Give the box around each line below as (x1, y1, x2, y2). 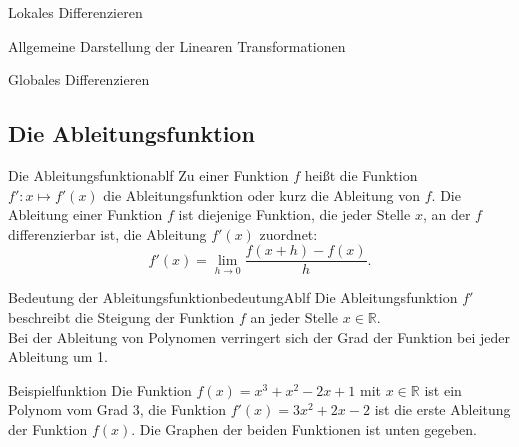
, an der (422, 204, 471, 225)
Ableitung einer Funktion (8, 204, 163, 225)
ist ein (424, 379, 462, 400)
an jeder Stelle (250, 307, 339, 328)
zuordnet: (259, 223, 318, 244)
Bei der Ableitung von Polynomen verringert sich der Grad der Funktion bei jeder (8, 326, 511, 347)
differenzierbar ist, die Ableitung (8, 223, 207, 244)
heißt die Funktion (304, 164, 418, 185)
